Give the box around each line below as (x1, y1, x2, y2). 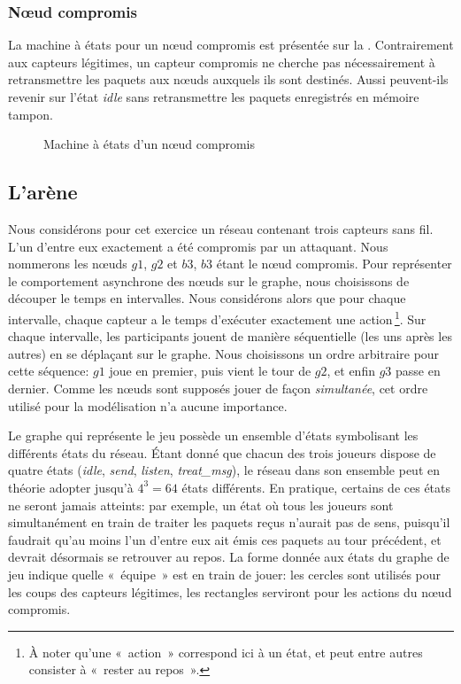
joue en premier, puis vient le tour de (109, 361, 311, 380)
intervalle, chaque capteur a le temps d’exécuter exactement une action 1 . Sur (8, 307, 426, 328)
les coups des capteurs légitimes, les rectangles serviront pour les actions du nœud (8, 582, 452, 601)
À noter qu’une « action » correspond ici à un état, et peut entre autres (28, 642, 423, 661)
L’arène (8, 178, 78, 206)
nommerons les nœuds (8, 254, 127, 273)
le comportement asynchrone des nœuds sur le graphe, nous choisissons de (8, 271, 410, 290)
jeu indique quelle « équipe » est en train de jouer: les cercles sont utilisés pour (8, 564, 442, 583)
